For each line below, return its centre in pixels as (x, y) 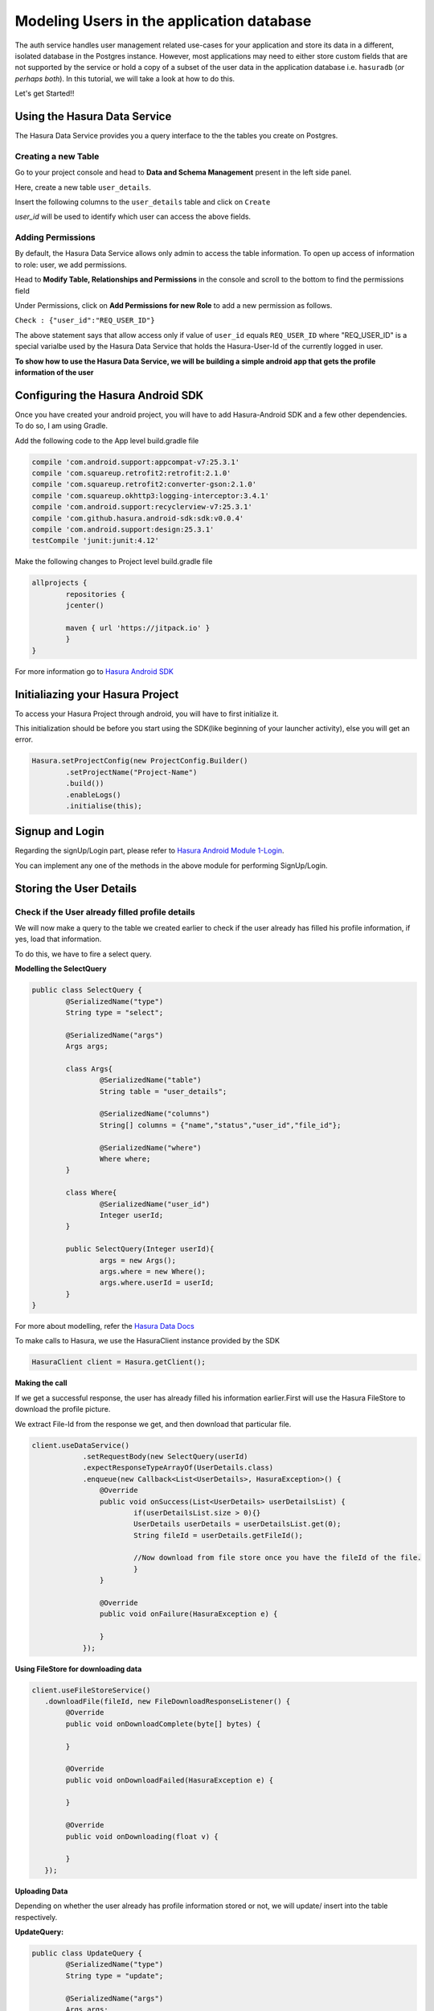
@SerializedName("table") (150, 1080)
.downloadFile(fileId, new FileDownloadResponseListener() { (168, 1701)
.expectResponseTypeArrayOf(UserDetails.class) (178, 1468)
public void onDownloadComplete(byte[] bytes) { (163, 1724)
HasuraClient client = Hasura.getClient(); (119, 1362)
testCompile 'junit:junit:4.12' (96, 541)
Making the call (41, 1383)
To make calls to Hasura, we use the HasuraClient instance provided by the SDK (147, 1341)
